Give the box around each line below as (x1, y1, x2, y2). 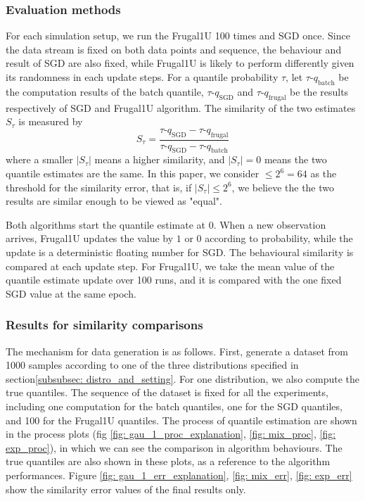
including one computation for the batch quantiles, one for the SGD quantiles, (6, 398, 342, 413)
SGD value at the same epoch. (6, 286, 136, 300)
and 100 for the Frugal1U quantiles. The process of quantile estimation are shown (6, 412, 357, 427)
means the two (264, 152, 327, 167)
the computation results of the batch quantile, (6, 84, 204, 99)
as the (310, 166, 337, 180)
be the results (290, 84, 349, 99)
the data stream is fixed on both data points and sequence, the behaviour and (6, 42, 342, 56)
